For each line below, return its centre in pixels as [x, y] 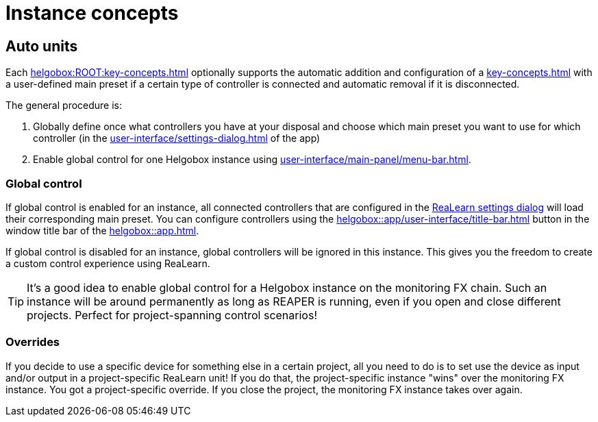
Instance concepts [92, 13]
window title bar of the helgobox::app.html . [102, 230]
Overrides [33, 342]
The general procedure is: [64, 105]
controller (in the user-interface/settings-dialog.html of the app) [177, 138]
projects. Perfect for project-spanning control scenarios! [172, 315]
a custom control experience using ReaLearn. [108, 263]
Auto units [42, 46]
